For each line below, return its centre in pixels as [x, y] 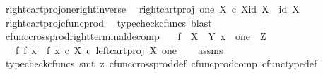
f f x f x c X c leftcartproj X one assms [119, 49]
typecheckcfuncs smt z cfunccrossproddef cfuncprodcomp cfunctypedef [161, 63]
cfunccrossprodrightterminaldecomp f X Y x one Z [136, 36]
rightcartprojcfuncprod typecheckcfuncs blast [108, 22]
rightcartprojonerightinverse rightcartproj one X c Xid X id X [152, 8]
